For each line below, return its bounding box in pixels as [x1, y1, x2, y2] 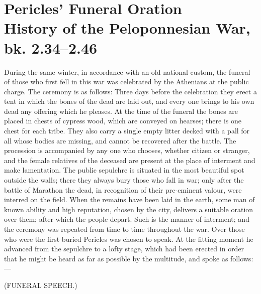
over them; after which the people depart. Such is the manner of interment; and [4, 214, 249, 224]
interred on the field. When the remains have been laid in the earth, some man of [4, 194, 255, 205]
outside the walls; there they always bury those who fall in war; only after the [4, 175, 244, 185]
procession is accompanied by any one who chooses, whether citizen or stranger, [4, 145, 250, 156]
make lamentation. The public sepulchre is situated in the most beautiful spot [4, 165, 244, 175]
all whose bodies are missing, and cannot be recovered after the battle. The [4, 135, 236, 145]
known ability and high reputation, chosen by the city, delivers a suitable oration [4, 204, 253, 214]
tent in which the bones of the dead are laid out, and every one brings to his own [4, 96, 254, 106]
